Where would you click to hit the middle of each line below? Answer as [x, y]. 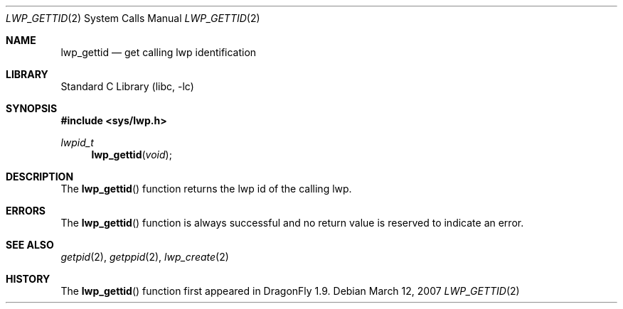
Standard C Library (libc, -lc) [127, 86]
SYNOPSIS [32, 108]
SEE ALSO [30, 245]
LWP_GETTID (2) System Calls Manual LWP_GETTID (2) [133, 18]
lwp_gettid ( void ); [132, 154]
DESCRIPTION [40, 177]
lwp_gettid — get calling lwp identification [159, 52]
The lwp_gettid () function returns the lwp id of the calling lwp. [206, 189]
